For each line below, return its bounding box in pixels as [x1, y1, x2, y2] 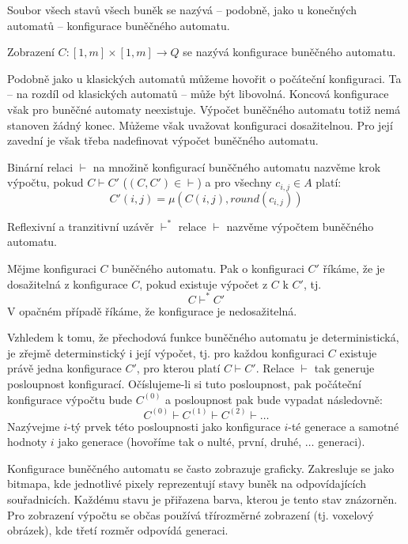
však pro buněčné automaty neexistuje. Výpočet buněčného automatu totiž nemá [7, 100, 401, 117]
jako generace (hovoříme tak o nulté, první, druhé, [58, 433, 302, 450]
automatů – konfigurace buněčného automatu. [7, 17, 230, 33]
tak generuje [314, 360, 375, 376]
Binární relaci [7, 158, 74, 175]
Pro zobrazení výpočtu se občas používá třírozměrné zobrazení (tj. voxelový [7, 506, 374, 523]
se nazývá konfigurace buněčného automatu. [183, 43, 396, 60]
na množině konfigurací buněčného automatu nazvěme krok [93, 158, 381, 175]
